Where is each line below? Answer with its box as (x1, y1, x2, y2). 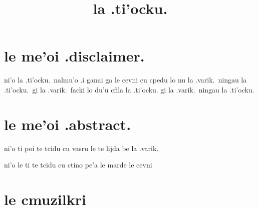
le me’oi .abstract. (4, 113, 131, 134)
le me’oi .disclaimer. (4, 45, 145, 66)
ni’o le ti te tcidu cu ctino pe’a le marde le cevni (4, 159, 152, 170)
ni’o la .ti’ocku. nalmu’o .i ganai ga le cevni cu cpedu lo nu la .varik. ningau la (4, 74, 247, 85)
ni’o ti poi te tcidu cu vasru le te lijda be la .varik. (4, 142, 159, 153)
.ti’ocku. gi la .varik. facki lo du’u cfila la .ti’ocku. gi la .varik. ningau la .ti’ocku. (4, 84, 254, 94)
